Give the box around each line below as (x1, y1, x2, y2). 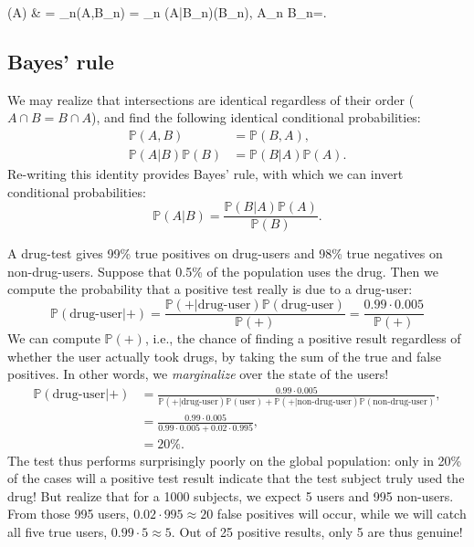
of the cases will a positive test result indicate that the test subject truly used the (7, 468, 465, 488)
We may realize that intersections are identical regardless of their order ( (7, 89, 415, 109)
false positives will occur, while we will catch (216, 504, 467, 523)
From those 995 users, (7, 504, 130, 523)
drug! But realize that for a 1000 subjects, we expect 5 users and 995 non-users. (7, 486, 454, 505)
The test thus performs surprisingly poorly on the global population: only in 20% (7, 450, 462, 469)
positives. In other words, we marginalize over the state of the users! (7, 364, 389, 384)
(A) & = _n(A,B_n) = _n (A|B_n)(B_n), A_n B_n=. (7, 3, 327, 21)
